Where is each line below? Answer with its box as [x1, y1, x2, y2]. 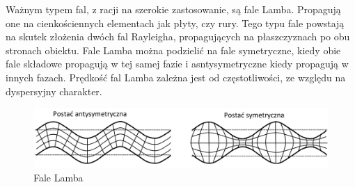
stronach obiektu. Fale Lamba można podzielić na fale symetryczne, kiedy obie [6, 42, 341, 57]
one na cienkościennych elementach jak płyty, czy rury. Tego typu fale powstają [6, 15, 345, 30]
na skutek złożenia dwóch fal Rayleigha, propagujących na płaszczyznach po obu [6, 29, 350, 44]
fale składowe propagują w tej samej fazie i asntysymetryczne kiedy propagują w [6, 56, 349, 71]
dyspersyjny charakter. [6, 83, 102, 98]
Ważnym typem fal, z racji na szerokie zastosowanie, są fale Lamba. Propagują [6, 2, 341, 16]
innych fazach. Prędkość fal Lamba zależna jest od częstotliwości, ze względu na [6, 70, 346, 84]
